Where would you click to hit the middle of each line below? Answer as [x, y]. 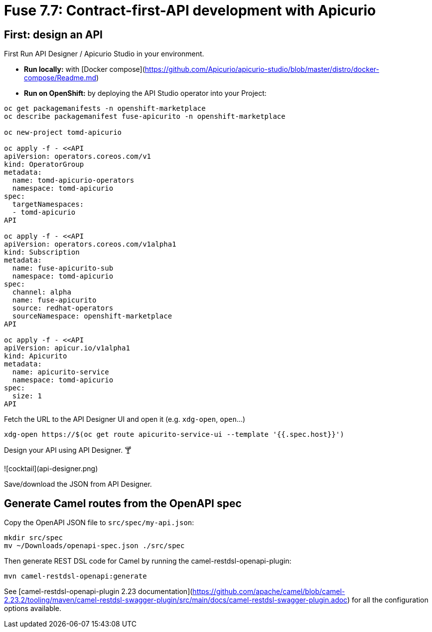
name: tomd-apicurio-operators [73, 180]
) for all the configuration [388, 600]
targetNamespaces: [48, 204]
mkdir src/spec [34, 538]
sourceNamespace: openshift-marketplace [92, 316]
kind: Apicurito [36, 356]
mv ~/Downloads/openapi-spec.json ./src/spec [94, 546]
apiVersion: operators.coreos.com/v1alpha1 [90, 244]
